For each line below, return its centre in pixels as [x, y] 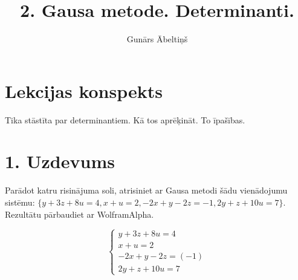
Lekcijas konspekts [84, 90]
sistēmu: [20, 202]
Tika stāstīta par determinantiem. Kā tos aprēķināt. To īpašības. [125, 119]
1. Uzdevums [60, 161]
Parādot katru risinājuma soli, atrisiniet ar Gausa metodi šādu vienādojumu [146, 190]
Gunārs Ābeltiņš [157, 39]
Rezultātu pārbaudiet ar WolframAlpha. [79, 214]
